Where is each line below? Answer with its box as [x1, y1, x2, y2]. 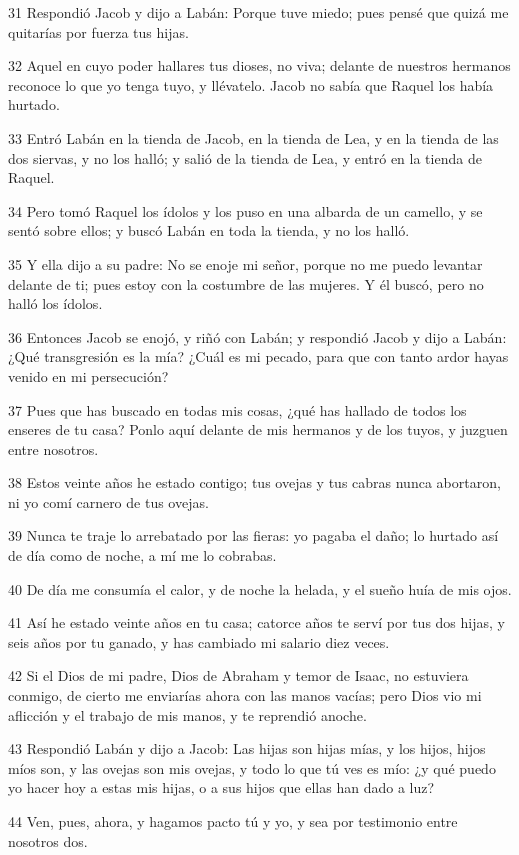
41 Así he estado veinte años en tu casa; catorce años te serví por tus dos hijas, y [8, 612, 505, 633]
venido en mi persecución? [8, 365, 169, 386]
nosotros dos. [8, 830, 88, 851]
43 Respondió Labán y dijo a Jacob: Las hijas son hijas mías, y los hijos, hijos [8, 738, 486, 759]
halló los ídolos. [8, 293, 103, 314]
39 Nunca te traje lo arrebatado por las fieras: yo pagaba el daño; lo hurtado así [8, 525, 499, 546]
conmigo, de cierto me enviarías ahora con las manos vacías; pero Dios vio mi [8, 685, 482, 706]
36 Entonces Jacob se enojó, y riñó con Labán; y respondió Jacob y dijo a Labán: [8, 326, 507, 347]
